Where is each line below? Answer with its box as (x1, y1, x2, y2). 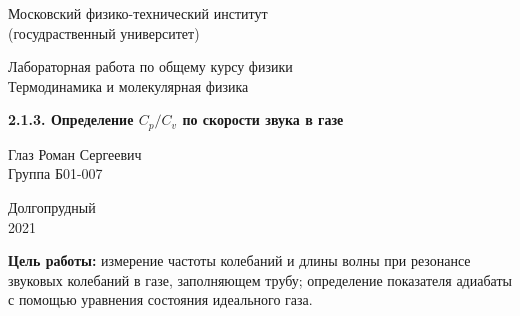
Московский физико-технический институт (8, 3, 268, 23)
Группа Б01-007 (8, 163, 103, 184)
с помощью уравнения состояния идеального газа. (8, 289, 313, 310)
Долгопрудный (8, 197, 96, 218)
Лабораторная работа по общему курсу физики (8, 56, 293, 77)
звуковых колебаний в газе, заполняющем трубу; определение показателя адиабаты (8, 269, 512, 290)
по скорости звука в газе (182, 109, 344, 130)
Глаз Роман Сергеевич (8, 143, 142, 164)
